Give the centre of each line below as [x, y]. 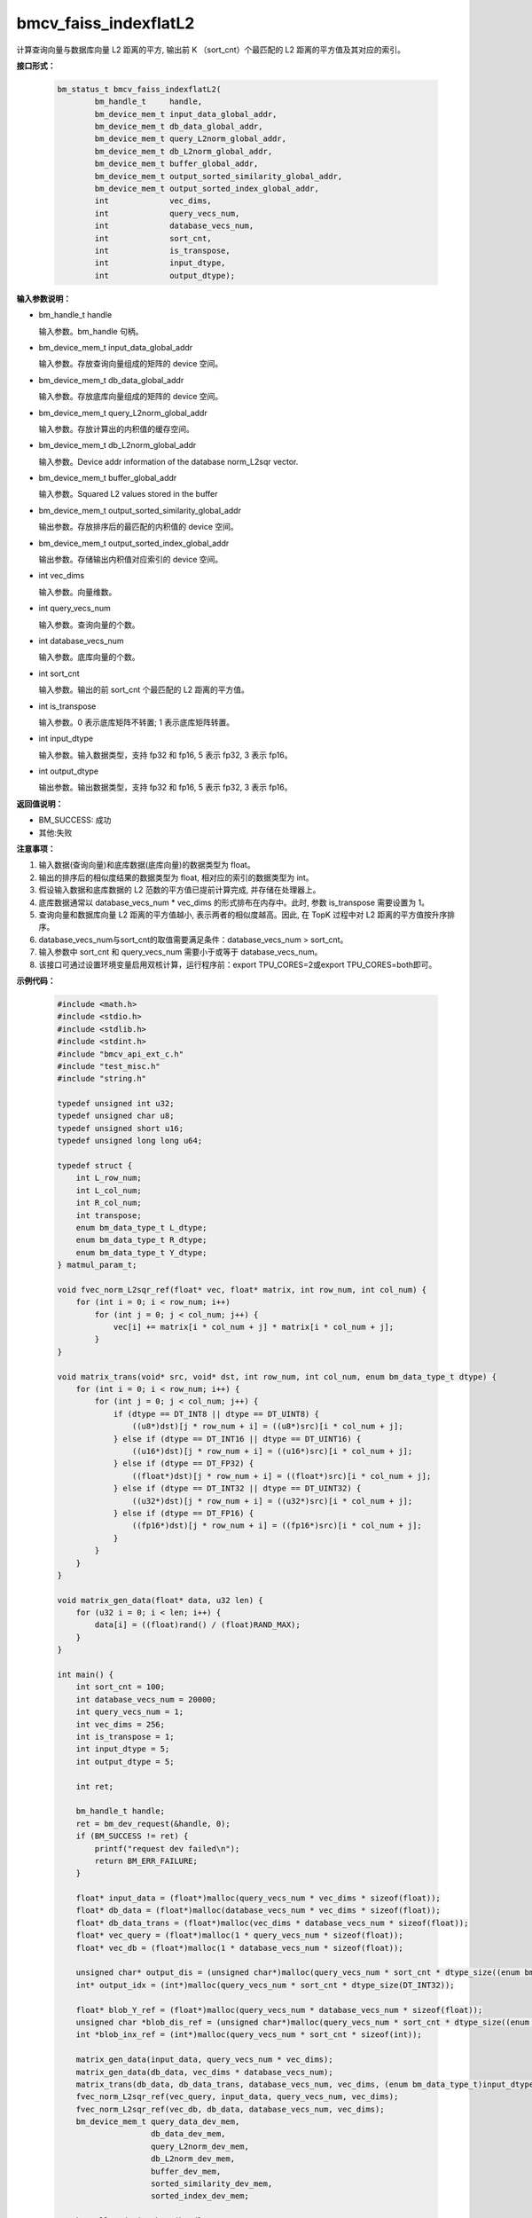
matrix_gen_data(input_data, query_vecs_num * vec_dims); [204, 2060]
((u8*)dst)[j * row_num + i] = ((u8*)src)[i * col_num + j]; [267, 1427]
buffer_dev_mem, [186, 2171]
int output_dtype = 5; [125, 1762]
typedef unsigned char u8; [116, 1116]
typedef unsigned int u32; [116, 1104]
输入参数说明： [43, 298]
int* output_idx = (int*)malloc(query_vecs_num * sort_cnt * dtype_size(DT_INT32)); [266, 1985]
